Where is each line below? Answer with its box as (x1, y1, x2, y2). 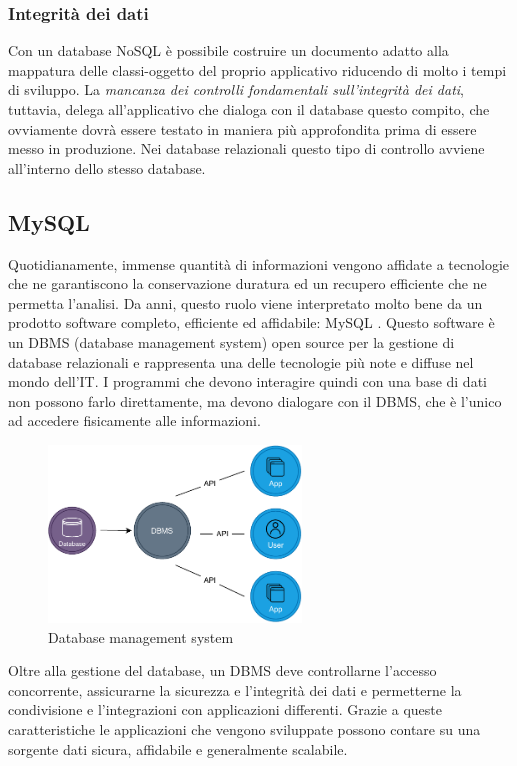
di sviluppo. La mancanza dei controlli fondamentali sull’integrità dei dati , (8, 79, 465, 100)
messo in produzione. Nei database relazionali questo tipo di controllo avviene (8, 138, 485, 159)
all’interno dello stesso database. (8, 157, 206, 178)
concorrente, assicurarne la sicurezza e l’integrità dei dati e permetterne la (8, 679, 462, 700)
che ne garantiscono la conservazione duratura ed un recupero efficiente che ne (8, 273, 487, 294)
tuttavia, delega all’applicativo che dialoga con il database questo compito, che (8, 99, 490, 119)
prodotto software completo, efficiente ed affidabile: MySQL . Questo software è (8, 312, 495, 333)
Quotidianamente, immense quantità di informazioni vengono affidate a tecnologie (8, 253, 510, 274)
